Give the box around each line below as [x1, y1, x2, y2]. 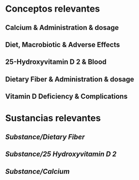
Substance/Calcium [5, 167, 70, 175]
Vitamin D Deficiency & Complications [5, 92, 128, 101]
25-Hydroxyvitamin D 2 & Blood [5, 58, 107, 66]
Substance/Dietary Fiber [5, 132, 85, 141]
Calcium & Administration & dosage [5, 23, 119, 32]
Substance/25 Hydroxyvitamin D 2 [5, 150, 117, 159]
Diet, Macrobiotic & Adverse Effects [5, 40, 120, 49]
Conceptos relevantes [5, 3, 100, 15]
